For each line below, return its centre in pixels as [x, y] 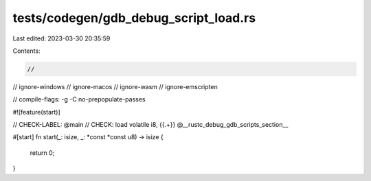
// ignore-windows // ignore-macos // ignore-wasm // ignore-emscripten [115, 86]
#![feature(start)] [37, 112]
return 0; [42, 153]
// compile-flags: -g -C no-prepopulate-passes [79, 99]
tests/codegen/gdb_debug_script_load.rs [134, 18]
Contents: [26, 51]
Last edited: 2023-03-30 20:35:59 [61, 38]
